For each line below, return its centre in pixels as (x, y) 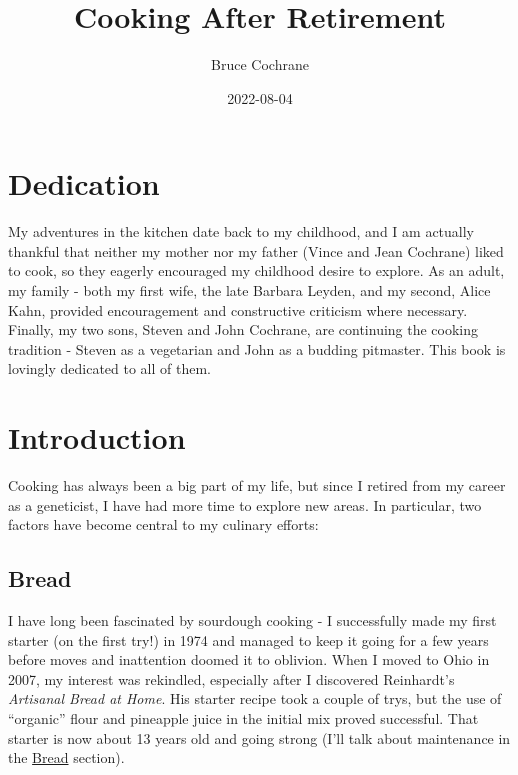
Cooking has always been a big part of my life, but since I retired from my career (257, 485)
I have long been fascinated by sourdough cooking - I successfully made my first (252, 620)
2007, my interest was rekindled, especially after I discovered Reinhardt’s (231, 678)
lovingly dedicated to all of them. (110, 368)
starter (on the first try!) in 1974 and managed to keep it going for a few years (248, 639)
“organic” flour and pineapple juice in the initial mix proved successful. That (243, 718)
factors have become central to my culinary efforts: (163, 524)
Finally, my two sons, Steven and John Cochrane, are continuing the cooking (243, 329)
